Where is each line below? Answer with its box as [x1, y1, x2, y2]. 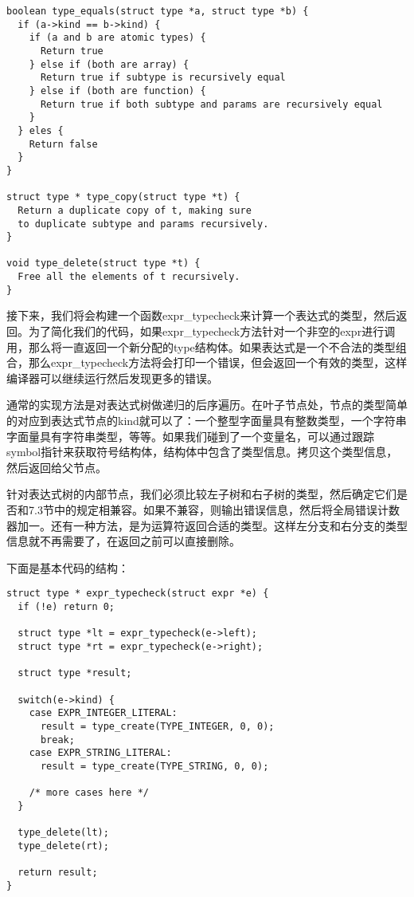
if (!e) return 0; [18, 601, 115, 612]
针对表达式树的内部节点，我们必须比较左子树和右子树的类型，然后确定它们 [6, 486, 396, 502]
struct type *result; [18, 667, 132, 679]
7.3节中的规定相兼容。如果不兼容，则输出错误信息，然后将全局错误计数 [28, 501, 400, 517]
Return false [29, 138, 98, 150]
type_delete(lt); [18, 827, 109, 839]
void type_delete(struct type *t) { [6, 258, 201, 269]
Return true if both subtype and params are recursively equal [40, 98, 383, 110]
